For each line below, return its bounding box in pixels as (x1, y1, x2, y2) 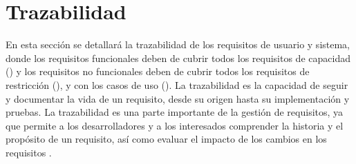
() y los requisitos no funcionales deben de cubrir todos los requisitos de (6, 64, 310, 79)
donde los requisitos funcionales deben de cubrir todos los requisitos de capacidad (6, 50, 350, 65)
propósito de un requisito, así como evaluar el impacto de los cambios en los (6, 132, 327, 146)
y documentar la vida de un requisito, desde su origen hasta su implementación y (6, 91, 350, 105)
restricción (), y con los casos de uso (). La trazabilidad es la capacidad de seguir (6, 77, 348, 92)
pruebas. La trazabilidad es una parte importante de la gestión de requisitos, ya (6, 105, 344, 119)
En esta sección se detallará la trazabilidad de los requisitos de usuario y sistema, (6, 37, 350, 52)
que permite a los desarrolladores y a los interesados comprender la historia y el (6, 118, 344, 132)
